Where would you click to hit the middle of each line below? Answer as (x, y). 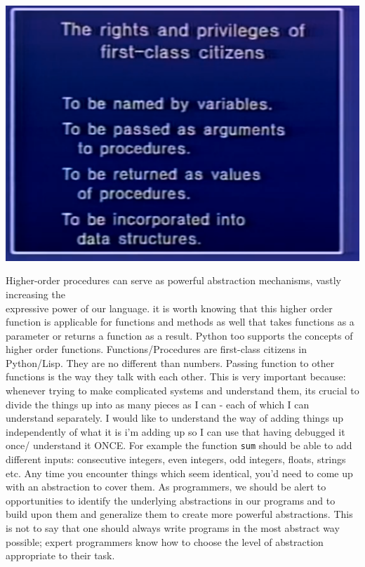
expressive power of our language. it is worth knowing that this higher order (169, 308)
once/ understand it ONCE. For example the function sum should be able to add (179, 445)
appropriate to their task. (60, 555)
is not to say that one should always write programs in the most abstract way (173, 528)
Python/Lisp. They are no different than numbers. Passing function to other (170, 362)
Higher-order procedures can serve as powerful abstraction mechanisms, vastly (173, 280)
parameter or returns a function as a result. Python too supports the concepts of (179, 335)
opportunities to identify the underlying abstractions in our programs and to (171, 500)
